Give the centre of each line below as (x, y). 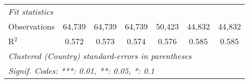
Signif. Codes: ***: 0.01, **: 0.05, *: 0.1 (81, 71)
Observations (32, 26)
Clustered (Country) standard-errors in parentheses (100, 56)
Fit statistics (31, 11)
